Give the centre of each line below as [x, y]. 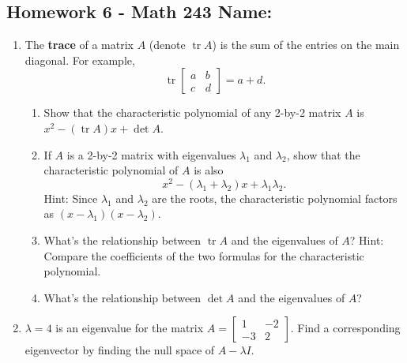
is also [209, 170]
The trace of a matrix [79, 45]
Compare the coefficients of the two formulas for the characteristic [204, 255]
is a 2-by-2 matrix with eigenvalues [151, 154]
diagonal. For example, [80, 60]
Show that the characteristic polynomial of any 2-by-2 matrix [192, 112]
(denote [167, 45]
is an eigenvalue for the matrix [130, 328]
